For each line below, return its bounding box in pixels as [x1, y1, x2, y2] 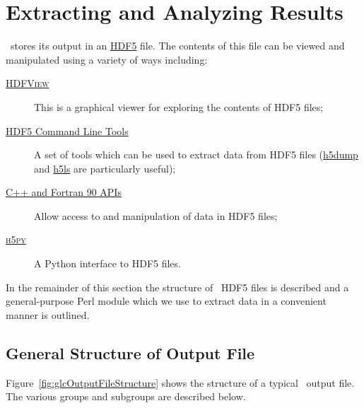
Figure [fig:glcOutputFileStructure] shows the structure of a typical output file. [6, 375, 355, 390]
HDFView [6, 76, 49, 91]
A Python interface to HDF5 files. [34, 256, 181, 271]
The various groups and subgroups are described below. [6, 389, 246, 404]
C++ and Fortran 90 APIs [6, 185, 122, 199]
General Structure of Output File [6, 342, 255, 363]
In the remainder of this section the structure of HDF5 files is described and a [6, 279, 349, 294]
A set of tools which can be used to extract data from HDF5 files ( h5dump [34, 147, 358, 162]
